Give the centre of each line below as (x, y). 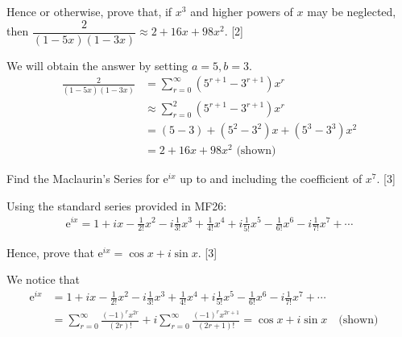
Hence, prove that (50, 252)
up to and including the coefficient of (271, 179)
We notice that (43, 279)
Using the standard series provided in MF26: (117, 205)
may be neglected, (352, 11)
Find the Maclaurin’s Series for (83, 179)
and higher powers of (242, 11)
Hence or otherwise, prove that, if (89, 11)
